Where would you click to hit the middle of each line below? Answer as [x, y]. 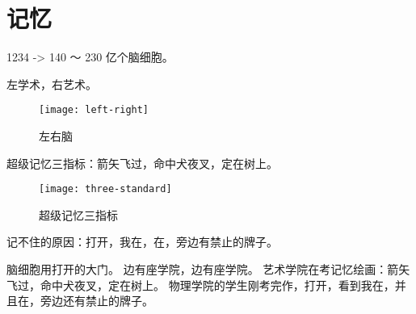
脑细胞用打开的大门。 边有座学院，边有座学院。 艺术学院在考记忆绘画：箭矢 [208, 269]
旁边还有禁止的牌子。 [97, 301]
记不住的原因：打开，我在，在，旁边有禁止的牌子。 [142, 242]
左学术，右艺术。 [52, 84]
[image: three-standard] [105, 189]
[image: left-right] [94, 110]
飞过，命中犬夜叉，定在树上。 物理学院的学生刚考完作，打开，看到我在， [201, 285]
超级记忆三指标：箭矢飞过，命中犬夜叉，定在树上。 [142, 163]
